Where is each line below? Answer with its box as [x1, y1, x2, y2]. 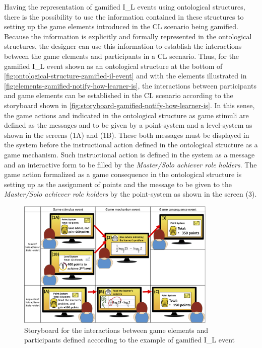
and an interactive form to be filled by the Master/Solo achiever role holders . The [4, 159, 257, 169]
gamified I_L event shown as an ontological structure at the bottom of [4, 60, 223, 71]
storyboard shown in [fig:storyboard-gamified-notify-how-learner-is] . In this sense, [4, 100, 255, 110]
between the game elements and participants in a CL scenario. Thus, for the [4, 50, 239, 61]
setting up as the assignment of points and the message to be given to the [4, 179, 232, 189]
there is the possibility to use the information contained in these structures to [4, 11, 244, 22]
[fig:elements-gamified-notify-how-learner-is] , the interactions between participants [4, 80, 256, 91]
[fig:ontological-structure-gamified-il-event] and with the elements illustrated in [4, 70, 247, 81]
